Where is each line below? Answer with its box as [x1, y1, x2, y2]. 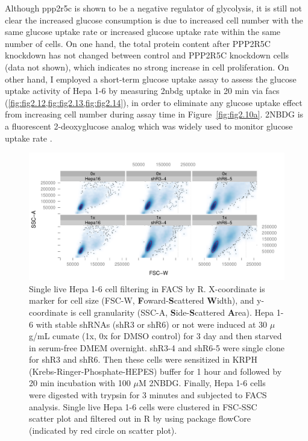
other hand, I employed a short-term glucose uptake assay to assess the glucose [5, 72, 297, 85]
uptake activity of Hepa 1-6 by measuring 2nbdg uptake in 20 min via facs [5, 84, 280, 97]
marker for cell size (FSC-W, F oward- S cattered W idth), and [29, 294, 254, 307]
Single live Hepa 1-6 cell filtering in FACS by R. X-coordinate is [29, 282, 265, 295]
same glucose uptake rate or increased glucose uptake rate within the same [5, 25, 281, 38]
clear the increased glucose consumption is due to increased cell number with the [5, 13, 303, 26]
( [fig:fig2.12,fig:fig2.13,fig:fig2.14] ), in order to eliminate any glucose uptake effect [5, 96, 303, 108]
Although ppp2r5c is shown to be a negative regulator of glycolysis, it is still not [5, 2, 302, 14]
